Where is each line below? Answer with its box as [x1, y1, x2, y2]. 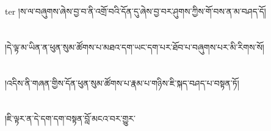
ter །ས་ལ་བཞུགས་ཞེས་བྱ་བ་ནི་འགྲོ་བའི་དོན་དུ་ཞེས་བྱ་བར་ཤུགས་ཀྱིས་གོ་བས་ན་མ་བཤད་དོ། [5, 5, 266, 17]
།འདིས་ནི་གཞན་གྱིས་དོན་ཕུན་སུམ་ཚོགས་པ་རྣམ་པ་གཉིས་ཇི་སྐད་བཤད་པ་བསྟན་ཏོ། [5, 76, 239, 89]
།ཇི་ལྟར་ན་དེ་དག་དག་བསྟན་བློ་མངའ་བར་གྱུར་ [5, 112, 136, 125]
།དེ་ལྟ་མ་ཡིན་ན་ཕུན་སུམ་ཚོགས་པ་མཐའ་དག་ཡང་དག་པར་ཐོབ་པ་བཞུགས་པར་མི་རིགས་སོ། [5, 40, 264, 53]
